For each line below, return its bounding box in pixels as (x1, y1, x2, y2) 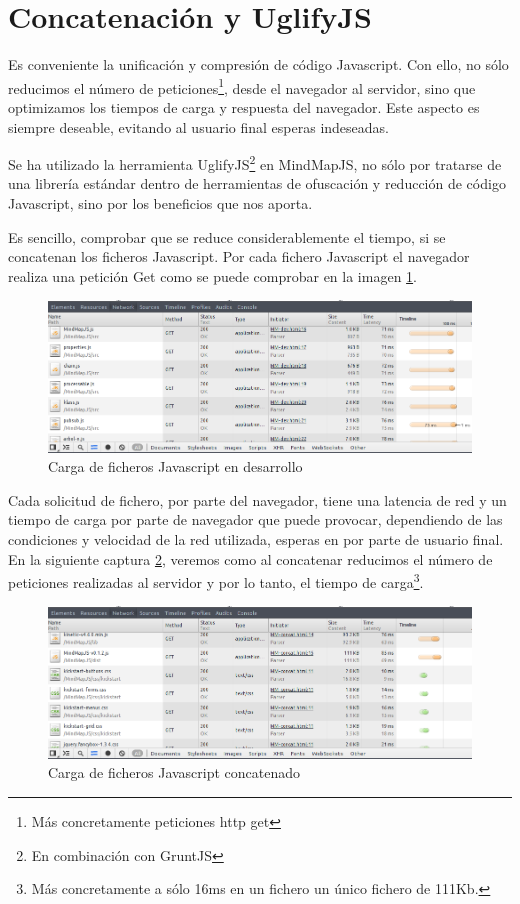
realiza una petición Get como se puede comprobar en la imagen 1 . (8, 265, 417, 286)
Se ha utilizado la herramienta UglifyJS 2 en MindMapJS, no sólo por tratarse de (8, 151, 502, 174)
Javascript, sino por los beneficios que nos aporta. (8, 193, 313, 213)
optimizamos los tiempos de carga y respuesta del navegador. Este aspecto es (8, 96, 480, 117)
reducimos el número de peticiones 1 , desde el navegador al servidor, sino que (8, 74, 476, 98)
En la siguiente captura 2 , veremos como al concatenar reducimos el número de (8, 548, 493, 569)
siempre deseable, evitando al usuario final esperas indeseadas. (8, 116, 389, 137)
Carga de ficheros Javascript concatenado (48, 762, 301, 783)
